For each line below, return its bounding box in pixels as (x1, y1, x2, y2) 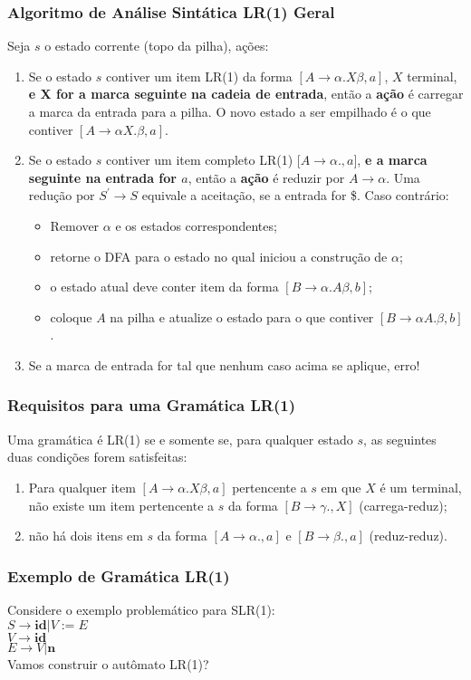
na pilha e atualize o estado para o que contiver (110, 307, 374, 326)
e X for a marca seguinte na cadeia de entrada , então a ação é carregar (28, 84, 464, 103)
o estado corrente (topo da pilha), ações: (44, 36, 269, 55)
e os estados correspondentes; (115, 215, 277, 235)
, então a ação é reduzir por (187, 168, 345, 187)
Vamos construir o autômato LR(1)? (7, 654, 209, 673)
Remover (50, 215, 100, 235)
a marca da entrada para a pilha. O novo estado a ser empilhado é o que (28, 102, 431, 120)
